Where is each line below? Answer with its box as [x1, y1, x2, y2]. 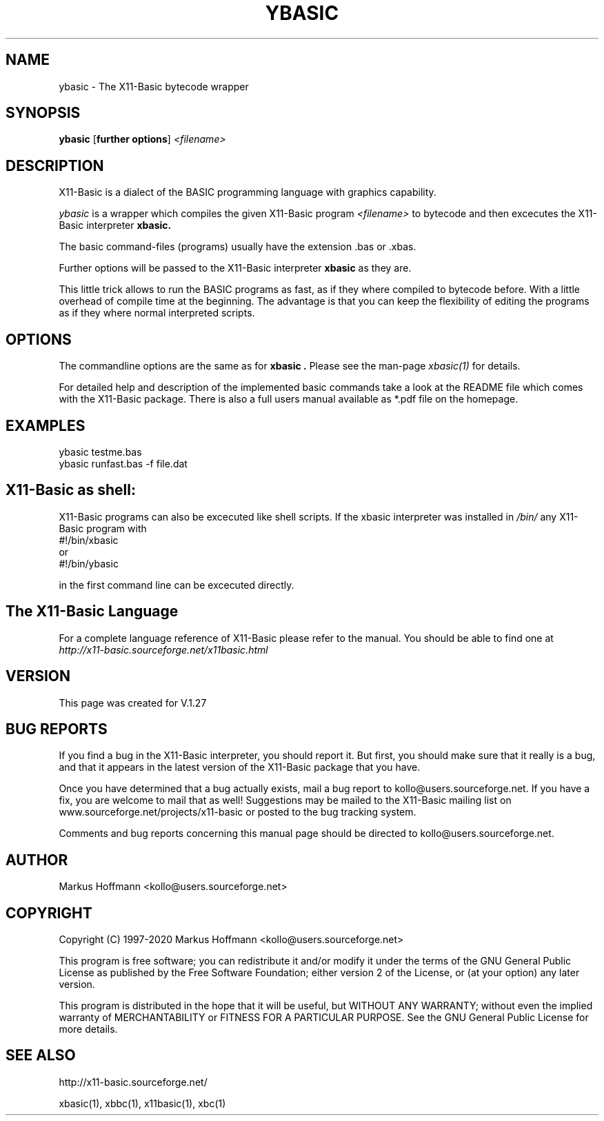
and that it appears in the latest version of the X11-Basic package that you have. [59, 761, 421, 774]
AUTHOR [6, 851, 68, 869]
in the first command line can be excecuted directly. [59, 578, 294, 591]
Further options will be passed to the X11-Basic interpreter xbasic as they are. [59, 262, 412, 274]
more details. [59, 1023, 118, 1036]
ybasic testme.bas [59, 445, 142, 458]
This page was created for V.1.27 [59, 696, 207, 709]
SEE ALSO [6, 1047, 76, 1064]
